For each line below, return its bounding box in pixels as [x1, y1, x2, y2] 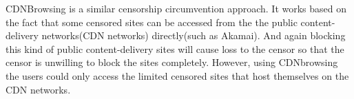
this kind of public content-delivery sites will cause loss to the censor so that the [6, 41, 344, 56]
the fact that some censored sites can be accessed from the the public [6, 14, 298, 29]
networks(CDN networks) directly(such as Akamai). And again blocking [41, 28, 346, 43]
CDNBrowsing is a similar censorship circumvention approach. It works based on [6, 1, 347, 15]
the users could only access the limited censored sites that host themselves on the [6, 68, 349, 82]
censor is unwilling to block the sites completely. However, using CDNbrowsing [6, 55, 338, 69]
